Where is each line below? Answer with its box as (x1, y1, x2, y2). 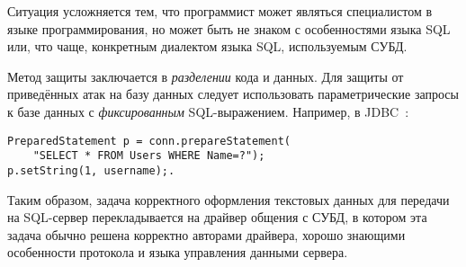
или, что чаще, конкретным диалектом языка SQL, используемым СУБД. (7, 37, 408, 56)
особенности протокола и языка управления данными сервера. (7, 243, 348, 262)
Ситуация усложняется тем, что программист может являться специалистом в (7, 2, 433, 20)
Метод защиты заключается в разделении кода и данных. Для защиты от (7, 67, 404, 85)
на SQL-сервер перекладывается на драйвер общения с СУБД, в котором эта (7, 208, 427, 227)
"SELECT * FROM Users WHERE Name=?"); (32, 149, 265, 163)
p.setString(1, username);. (7, 164, 175, 177)
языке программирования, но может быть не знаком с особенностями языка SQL (7, 19, 451, 38)
